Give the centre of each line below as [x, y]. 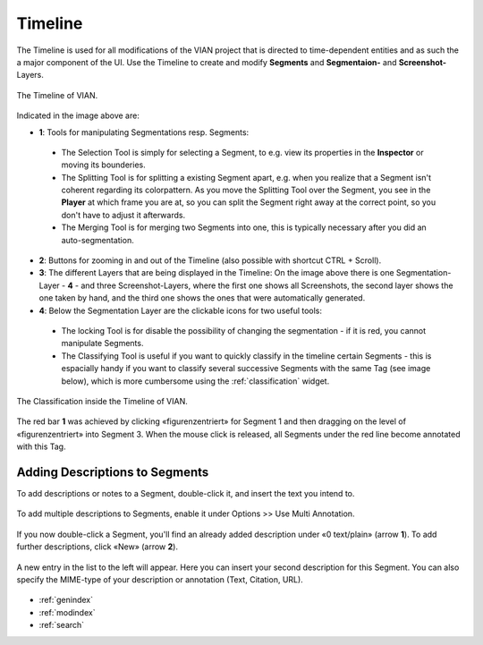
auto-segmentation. [97, 240]
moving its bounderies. [104, 165]
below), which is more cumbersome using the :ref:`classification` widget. [195, 381]
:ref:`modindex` [67, 612]
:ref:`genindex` [66, 600]
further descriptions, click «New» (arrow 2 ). [97, 547]
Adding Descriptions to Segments [113, 472]
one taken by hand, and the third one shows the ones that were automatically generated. [202, 298]
